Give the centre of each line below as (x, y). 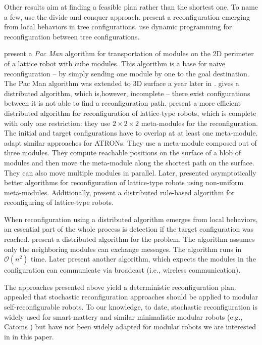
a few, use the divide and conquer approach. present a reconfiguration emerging (127, 16)
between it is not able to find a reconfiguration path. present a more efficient (122, 103)
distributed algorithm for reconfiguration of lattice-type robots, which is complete (130, 113)
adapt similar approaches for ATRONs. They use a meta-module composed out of (130, 142)
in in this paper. (29, 336)
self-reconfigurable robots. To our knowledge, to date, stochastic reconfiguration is (131, 307)
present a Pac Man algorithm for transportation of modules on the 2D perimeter (129, 53)
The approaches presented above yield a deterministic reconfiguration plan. (120, 287)
